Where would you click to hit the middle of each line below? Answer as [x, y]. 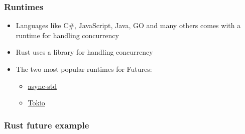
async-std [42, 86]
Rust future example [47, 125]
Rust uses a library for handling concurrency [84, 52]
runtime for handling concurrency [67, 35]
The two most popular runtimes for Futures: [84, 69]
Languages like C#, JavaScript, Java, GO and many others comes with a [128, 25]
